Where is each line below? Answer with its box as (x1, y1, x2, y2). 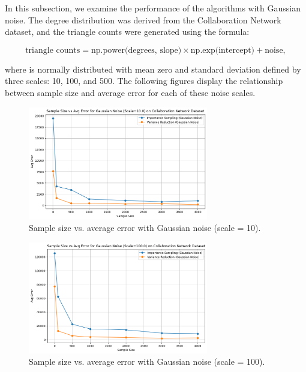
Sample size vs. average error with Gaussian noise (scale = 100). (29, 355, 265, 368)
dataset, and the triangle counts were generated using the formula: (5, 25, 250, 38)
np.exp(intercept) (190, 46, 255, 55)
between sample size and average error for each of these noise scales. (5, 86, 256, 98)
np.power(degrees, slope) (91, 46, 182, 55)
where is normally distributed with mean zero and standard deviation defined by (5, 62, 301, 75)
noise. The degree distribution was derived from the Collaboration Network (5, 13, 281, 26)
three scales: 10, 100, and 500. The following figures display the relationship (5, 74, 283, 87)
